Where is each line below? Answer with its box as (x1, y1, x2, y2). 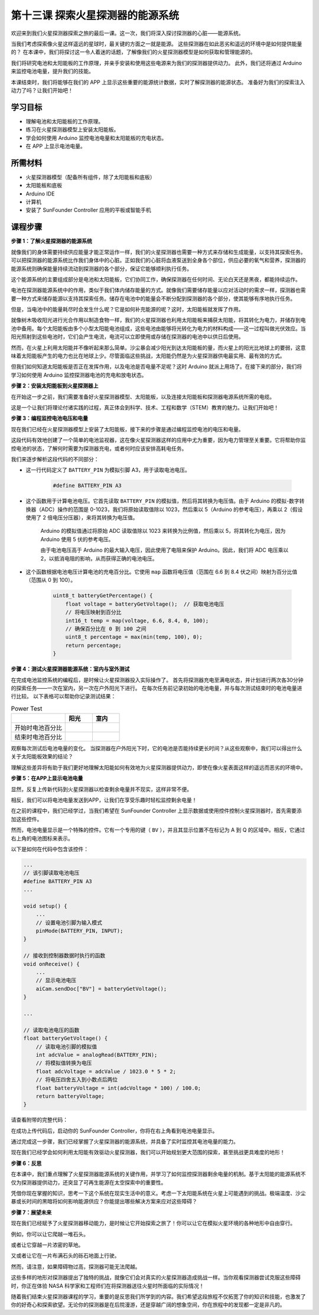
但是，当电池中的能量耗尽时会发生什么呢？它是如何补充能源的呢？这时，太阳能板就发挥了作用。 (11, 306, 244, 313)
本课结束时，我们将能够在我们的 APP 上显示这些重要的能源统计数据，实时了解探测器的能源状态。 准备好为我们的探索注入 (11, 79, 305, 86)
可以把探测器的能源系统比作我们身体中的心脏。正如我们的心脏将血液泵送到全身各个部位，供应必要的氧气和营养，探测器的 (11, 257, 306, 264)
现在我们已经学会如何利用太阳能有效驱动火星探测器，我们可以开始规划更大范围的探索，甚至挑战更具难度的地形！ (11, 1149, 285, 1156)
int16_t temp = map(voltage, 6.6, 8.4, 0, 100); (65, 617, 209, 624)
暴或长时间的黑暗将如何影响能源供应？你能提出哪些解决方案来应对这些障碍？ (11, 1198, 197, 1205)
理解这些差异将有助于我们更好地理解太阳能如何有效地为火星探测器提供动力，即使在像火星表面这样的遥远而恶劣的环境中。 (11, 764, 306, 771)
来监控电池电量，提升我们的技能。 (11, 68, 94, 75)
